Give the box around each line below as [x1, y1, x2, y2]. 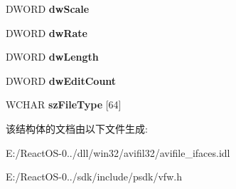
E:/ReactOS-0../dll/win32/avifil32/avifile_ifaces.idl [6, 145, 230, 160]
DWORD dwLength [6, 49, 99, 64]
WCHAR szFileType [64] [6, 97, 122, 112]
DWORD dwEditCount [6, 73, 117, 88]
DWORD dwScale [6, 1, 90, 16]
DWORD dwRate [6, 25, 87, 40]
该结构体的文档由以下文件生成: [6, 121, 148, 136]
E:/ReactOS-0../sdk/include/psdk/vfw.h [6, 169, 182, 184]
